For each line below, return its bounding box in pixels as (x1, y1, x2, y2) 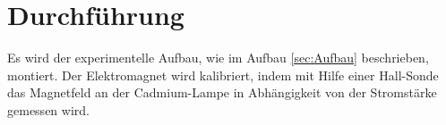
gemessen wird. (7, 100, 90, 119)
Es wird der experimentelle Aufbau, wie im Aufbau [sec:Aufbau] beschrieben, (7, 48, 429, 67)
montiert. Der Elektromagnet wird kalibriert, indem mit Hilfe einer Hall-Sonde (7, 65, 439, 84)
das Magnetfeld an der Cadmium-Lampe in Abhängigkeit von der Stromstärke (7, 83, 437, 102)
